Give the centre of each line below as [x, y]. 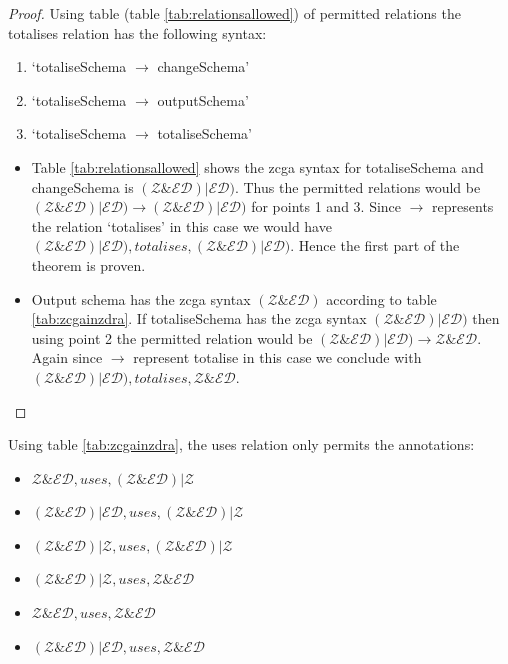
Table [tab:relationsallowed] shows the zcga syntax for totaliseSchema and [257, 166]
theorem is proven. [88, 264]
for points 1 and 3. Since [326, 206]
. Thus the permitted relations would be [357, 186]
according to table [381, 298]
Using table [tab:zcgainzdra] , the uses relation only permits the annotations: [241, 444]
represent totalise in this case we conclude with [277, 357]
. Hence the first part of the [375, 245]
